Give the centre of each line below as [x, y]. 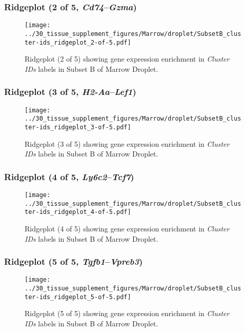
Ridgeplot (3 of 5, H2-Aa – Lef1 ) [70, 92]
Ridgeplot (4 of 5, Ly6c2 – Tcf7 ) [69, 176]
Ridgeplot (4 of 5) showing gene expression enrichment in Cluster [127, 228]
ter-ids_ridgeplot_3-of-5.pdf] [78, 127]
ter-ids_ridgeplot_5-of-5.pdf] [78, 297]
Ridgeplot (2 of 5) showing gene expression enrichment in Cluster [127, 59]
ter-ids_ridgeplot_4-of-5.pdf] [78, 212]
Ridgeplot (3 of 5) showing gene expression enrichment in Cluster [127, 143]
